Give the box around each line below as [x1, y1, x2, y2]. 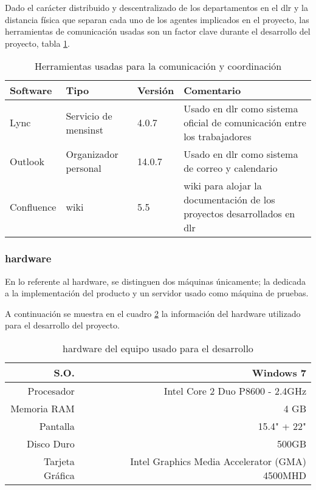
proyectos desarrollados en [184, 206, 295, 221]
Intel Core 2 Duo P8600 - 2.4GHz [163, 383, 306, 398]
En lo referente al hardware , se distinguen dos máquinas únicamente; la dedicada [5, 274, 306, 287]
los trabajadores [184, 129, 252, 144]
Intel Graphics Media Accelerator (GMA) [130, 454, 306, 468]
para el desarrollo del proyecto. [5, 319, 120, 332]
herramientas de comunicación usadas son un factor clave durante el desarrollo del [5, 25, 311, 38]
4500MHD [263, 468, 306, 482]
